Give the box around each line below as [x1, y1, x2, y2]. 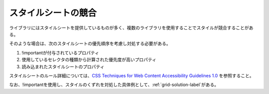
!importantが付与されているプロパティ [21, 49, 100, 55]
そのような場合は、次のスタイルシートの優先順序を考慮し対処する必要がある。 [9, 41, 171, 47]
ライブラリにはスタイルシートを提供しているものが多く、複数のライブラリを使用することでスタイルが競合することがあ [9, 25, 254, 31]
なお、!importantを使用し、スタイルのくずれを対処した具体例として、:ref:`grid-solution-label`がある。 [9, 82, 219, 88]
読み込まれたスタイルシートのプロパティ [21, 63, 105, 69]
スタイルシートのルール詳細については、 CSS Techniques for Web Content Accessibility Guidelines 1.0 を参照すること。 [9, 72, 254, 79]
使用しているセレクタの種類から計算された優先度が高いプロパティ [21, 57, 157, 63]
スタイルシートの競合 [9, 7, 97, 18]
